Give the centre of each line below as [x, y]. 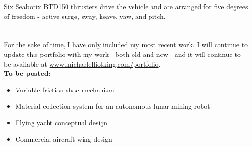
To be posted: [27, 73]
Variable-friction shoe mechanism [65, 89]
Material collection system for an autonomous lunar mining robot [113, 106]
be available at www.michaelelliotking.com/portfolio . [82, 64]
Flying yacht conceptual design [61, 122]
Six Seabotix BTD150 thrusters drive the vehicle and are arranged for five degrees [126, 6]
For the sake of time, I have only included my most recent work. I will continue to [126, 45]
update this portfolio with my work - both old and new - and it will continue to [122, 54]
